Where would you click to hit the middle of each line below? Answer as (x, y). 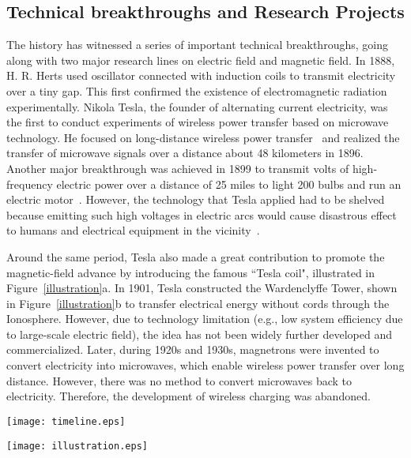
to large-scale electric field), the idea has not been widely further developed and (199, 334)
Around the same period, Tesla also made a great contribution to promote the (196, 256)
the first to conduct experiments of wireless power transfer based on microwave (198, 122)
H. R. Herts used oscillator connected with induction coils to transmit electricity (201, 75)
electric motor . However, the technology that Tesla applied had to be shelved (196, 199)
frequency (30, 184)
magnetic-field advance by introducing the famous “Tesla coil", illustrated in (191, 272)
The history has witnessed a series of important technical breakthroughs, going (197, 45)
